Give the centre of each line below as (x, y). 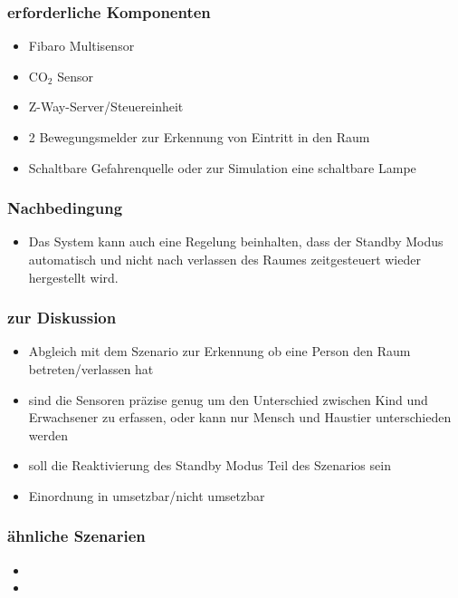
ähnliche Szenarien (76, 536)
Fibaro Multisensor (81, 46)
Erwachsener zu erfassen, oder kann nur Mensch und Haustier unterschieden (240, 417)
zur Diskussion (62, 318)
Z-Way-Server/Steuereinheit (106, 106)
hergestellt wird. (73, 277)
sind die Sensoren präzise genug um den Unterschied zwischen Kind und (228, 399)
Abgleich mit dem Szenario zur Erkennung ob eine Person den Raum (219, 351)
